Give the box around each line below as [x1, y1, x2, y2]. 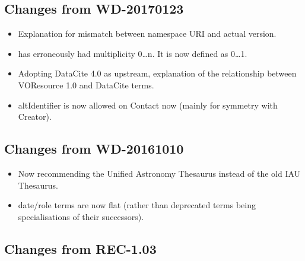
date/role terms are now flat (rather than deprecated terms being [18, 199, 256, 211]
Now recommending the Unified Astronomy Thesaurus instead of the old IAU [18, 167, 301, 179]
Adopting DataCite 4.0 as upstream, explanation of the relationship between [18, 67, 297, 79]
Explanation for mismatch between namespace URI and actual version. [18, 27, 277, 40]
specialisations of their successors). [18, 210, 144, 222]
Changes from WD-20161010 [4, 139, 184, 158]
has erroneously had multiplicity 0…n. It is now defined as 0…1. [18, 47, 247, 59]
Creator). [18, 110, 52, 123]
